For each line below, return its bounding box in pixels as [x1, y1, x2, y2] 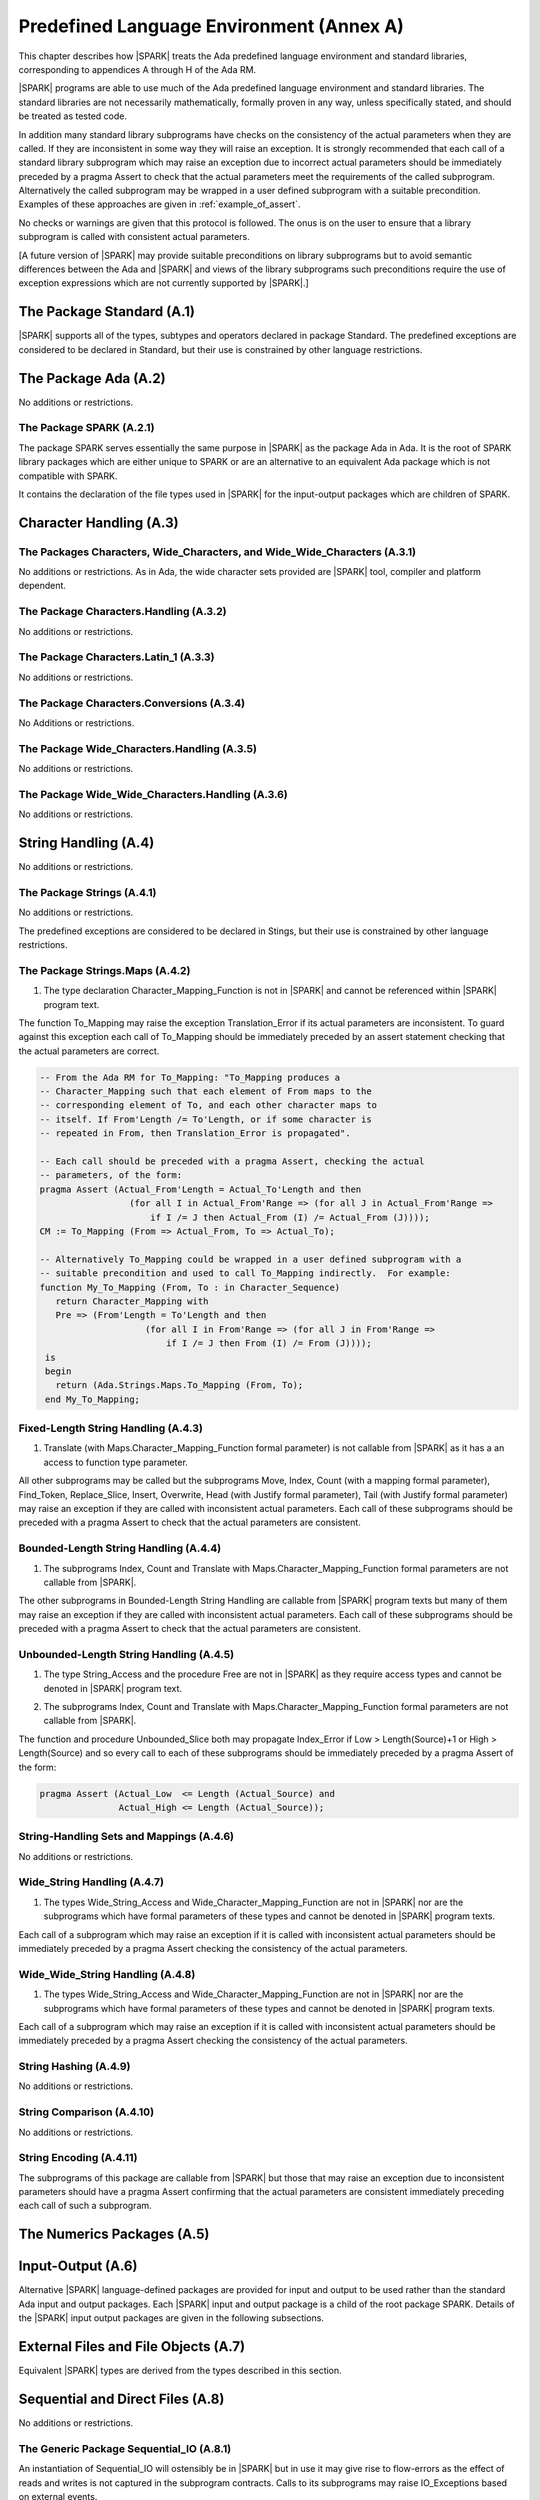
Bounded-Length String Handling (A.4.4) [18, 1541, 222, 1555]
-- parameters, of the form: [39, 1170, 183, 1181]
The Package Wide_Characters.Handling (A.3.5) [18, 741, 257, 755]
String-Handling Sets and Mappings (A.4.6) [18, 1830, 235, 1844]
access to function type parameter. [43, 1456, 189, 1468]
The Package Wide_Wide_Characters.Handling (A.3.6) [18, 787, 289, 801]
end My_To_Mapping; [45, 1393, 140, 1405]
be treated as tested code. [18, 110, 128, 122]
